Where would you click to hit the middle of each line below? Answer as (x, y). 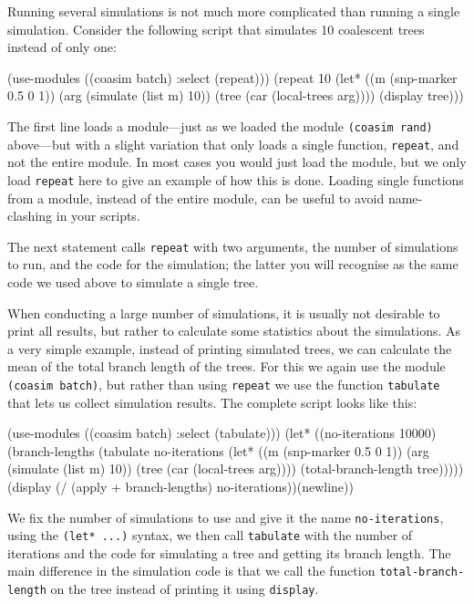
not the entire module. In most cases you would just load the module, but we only (237, 162)
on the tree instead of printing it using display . (185, 589)
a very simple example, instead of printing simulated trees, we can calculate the (230, 348)
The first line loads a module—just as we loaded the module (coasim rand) (220, 125)
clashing (30, 216)
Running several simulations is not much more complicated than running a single (234, 11)
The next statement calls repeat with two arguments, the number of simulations (233, 246)
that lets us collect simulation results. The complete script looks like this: (212, 402)
